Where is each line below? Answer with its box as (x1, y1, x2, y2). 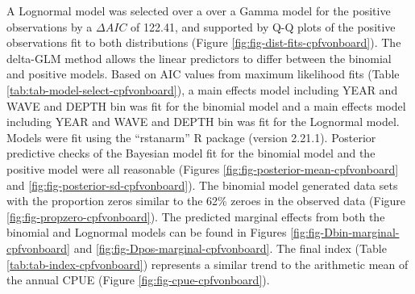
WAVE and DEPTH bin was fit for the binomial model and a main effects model (6, 97, 406, 114)
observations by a (6, 18, 93, 35)
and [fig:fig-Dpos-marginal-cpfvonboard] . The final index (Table (73, 239, 387, 256)
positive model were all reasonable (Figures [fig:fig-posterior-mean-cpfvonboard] (6, 160, 399, 177)
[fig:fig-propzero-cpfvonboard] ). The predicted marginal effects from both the (6, 208, 385, 225)
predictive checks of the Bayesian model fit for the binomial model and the (6, 145, 376, 162)
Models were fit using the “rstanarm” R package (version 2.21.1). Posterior (6, 128, 376, 145)
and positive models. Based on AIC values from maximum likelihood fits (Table (6, 65, 400, 82)
